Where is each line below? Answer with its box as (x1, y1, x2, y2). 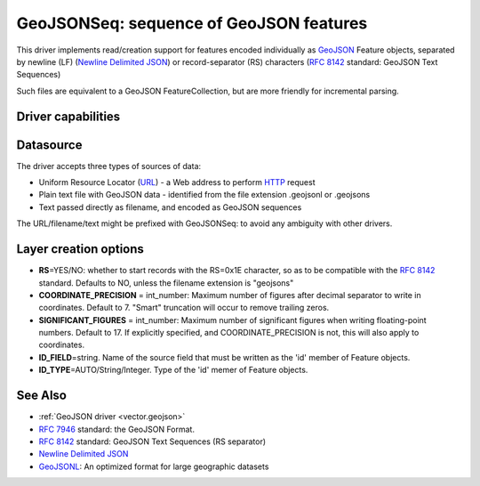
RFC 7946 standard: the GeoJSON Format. (38, 424, 196, 434)
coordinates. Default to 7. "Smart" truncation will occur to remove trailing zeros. (38, 303, 330, 313)
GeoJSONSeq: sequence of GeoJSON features (16, 13, 368, 33)
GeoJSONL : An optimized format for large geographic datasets (38, 461, 269, 472)
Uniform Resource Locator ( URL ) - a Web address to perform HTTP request (38, 177, 316, 188)
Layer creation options (16, 241, 144, 257)
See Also (16, 388, 67, 403)
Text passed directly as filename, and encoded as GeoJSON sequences (38, 201, 302, 213)
